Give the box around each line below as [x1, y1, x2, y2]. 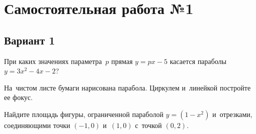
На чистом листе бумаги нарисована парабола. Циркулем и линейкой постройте [4, 82, 251, 92]
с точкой [135, 119, 162, 130]
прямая [111, 55, 133, 66]
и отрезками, [212, 108, 252, 119]
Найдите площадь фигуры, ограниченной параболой [4, 108, 164, 119]
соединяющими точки [4, 119, 70, 130]
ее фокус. [4, 92, 33, 102]
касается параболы [169, 55, 227, 66]
